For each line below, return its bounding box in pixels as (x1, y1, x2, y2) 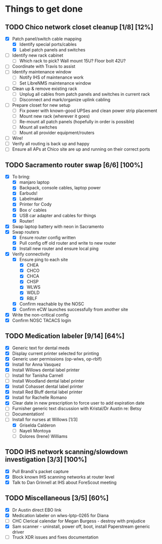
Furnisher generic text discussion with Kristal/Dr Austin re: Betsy (12, 406, 142, 411)
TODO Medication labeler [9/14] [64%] (5, 332, 125, 340)
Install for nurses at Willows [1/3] (12, 417, 78, 423)
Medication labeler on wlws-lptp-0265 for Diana (12, 512, 109, 518)
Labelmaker (19, 196, 43, 202)
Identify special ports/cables (19, 42, 77, 47)
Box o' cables (19, 207, 47, 213)
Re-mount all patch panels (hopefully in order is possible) (19, 118, 135, 124)
